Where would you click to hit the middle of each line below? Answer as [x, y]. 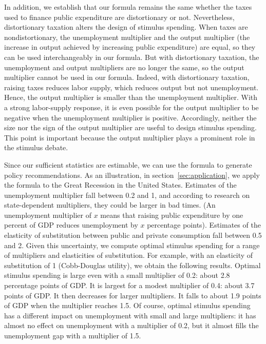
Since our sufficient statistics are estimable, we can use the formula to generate [128, 164]
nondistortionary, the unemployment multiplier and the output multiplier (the [127, 37]
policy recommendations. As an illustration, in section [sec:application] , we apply [132, 175]
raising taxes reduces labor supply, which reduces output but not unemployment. [131, 87]
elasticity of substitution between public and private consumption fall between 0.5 [133, 235]
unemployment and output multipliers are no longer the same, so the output [124, 67]
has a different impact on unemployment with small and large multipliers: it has [130, 315]
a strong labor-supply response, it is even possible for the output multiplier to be [131, 107]
